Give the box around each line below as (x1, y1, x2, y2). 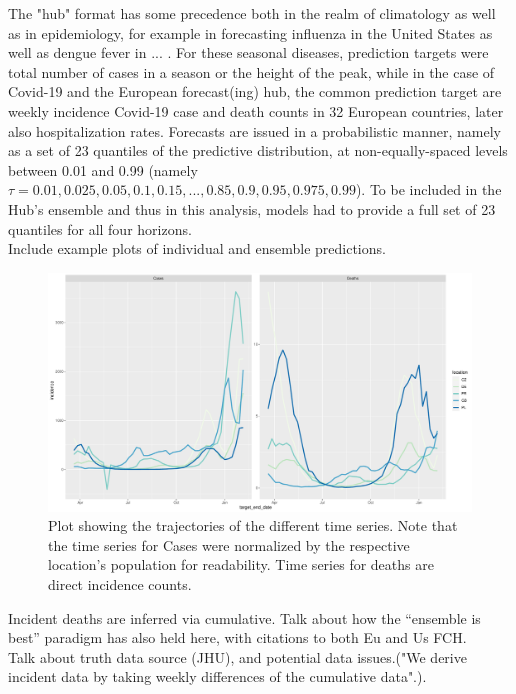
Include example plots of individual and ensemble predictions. (8, 238, 386, 259)
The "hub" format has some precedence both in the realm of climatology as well (8, 3, 496, 23)
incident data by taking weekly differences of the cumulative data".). (8, 666, 427, 687)
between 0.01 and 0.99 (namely (8, 159, 198, 180)
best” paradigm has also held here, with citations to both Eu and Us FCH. (8, 627, 467, 648)
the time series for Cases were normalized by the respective (48, 534, 410, 555)
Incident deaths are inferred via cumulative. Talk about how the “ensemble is (8, 607, 481, 628)
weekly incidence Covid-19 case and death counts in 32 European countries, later (8, 100, 504, 121)
